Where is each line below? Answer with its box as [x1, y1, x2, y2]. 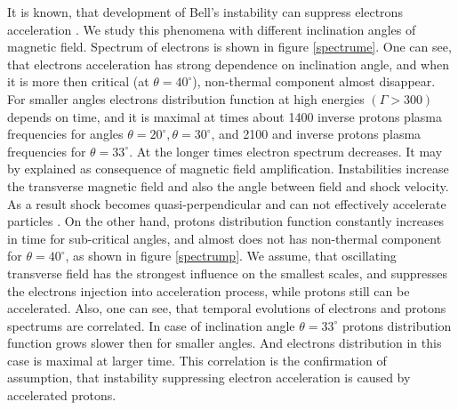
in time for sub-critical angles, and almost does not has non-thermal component [7, 229, 442, 247]
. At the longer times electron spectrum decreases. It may [129, 141, 443, 160]
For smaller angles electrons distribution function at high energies [7, 89, 365, 108]
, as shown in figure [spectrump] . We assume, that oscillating [65, 246, 397, 265]
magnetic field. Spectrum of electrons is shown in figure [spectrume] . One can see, [7, 37, 452, 56]
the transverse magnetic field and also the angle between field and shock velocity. [7, 176, 449, 195]
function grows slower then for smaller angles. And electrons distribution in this [7, 334, 442, 352]
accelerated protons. [7, 386, 117, 405]
